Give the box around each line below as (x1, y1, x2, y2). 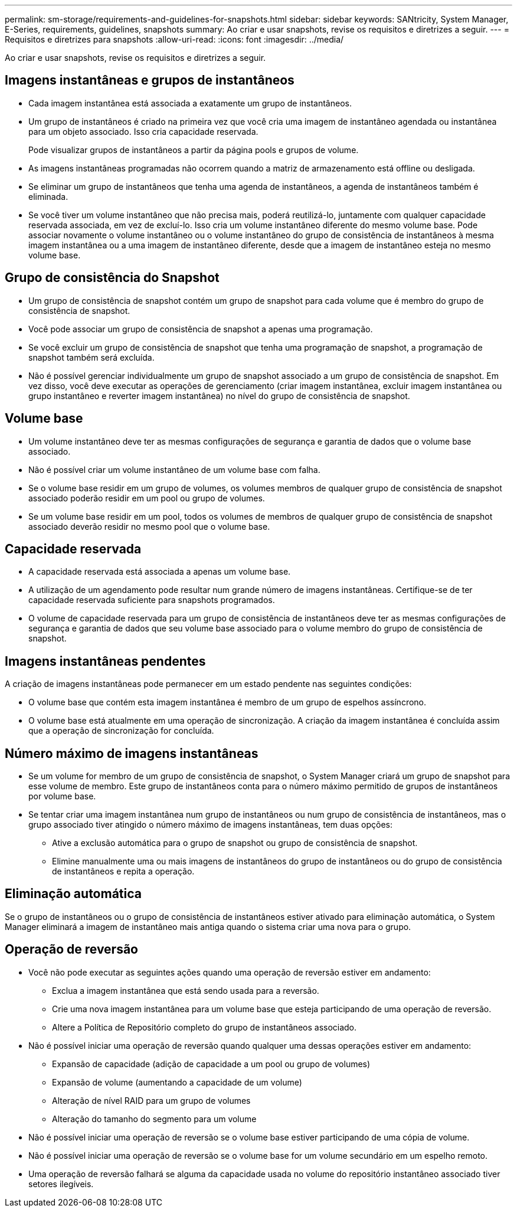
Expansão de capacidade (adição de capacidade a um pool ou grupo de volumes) (52, 1058, 371, 1069)
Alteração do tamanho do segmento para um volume (52, 1113, 257, 1124)
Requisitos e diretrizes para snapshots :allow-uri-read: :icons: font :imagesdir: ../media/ (5, 34, 344, 44)
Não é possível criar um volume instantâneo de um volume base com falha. (28, 464, 320, 475)
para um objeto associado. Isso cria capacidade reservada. (28, 126, 258, 137)
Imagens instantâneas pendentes (5, 653, 206, 669)
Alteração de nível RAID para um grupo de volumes (52, 1095, 251, 1106)
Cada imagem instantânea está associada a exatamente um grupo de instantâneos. (28, 98, 352, 108)
